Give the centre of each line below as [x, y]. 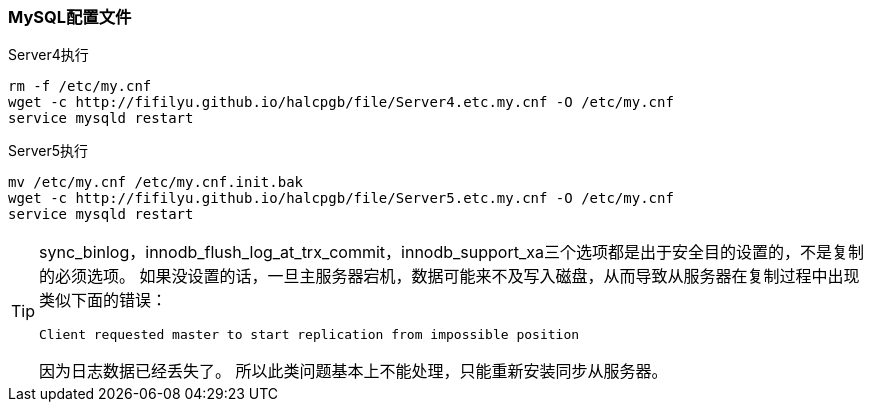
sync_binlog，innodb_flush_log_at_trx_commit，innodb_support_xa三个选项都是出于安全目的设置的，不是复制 [451, 252]
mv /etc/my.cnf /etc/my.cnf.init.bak [156, 182]
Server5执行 [48, 151]
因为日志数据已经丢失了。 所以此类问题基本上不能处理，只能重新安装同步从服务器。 [353, 371]
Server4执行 [48, 55]
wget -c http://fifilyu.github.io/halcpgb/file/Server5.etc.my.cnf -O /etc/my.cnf [341, 198]
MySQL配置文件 [70, 17]
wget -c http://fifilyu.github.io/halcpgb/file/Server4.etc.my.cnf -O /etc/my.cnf [341, 102]
